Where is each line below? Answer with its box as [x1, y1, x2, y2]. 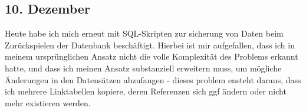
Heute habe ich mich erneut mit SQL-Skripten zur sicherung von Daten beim [5, 27, 284, 40]
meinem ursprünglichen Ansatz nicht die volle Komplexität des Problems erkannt [5, 50, 298, 63]
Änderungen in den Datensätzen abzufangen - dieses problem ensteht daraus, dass [5, 73, 301, 86]
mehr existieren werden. [5, 96, 91, 109]
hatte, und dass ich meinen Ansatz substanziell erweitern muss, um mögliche [5, 61, 282, 74]
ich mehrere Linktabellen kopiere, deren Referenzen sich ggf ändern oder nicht [5, 85, 287, 97]
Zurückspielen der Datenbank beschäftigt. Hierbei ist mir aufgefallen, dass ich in [5, 38, 295, 51]
